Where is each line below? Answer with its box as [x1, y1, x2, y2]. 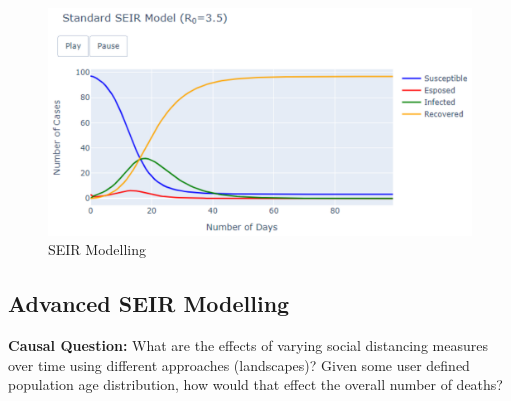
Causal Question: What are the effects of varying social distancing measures [8, 335, 488, 356]
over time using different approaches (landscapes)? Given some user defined [8, 354, 470, 375]
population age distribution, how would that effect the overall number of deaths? [8, 374, 503, 395]
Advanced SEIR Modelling [8, 288, 290, 319]
